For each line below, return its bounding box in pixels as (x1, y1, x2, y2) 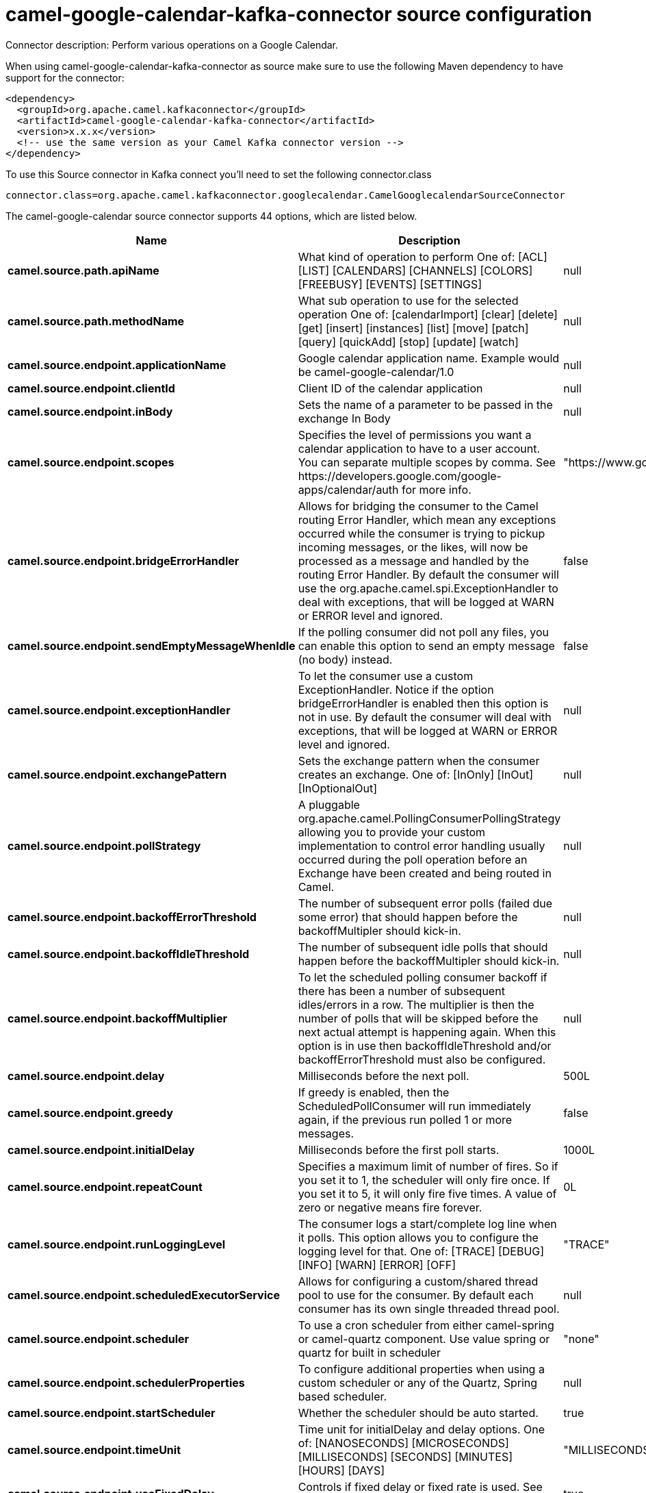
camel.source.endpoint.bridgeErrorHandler (8, 553, 240, 568)
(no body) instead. (298, 652, 393, 666)
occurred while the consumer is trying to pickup (298, 526, 545, 540)
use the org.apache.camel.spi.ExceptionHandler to (298, 581, 558, 595)
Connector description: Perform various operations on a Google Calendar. (5, 38, 339, 51)
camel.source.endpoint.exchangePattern (8, 767, 227, 781)
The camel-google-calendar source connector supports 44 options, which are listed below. (5, 210, 417, 222)
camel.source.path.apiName (8, 263, 159, 277)
